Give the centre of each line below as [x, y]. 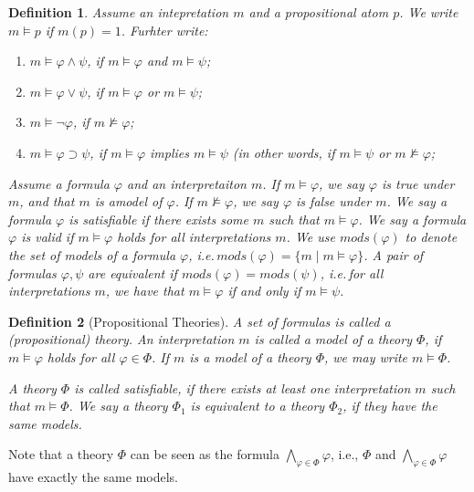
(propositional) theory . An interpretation [121, 339]
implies [170, 152]
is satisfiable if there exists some [158, 219]
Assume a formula [59, 183]
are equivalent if [132, 272]
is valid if [47, 237]
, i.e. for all [352, 272]
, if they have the [390, 406]
